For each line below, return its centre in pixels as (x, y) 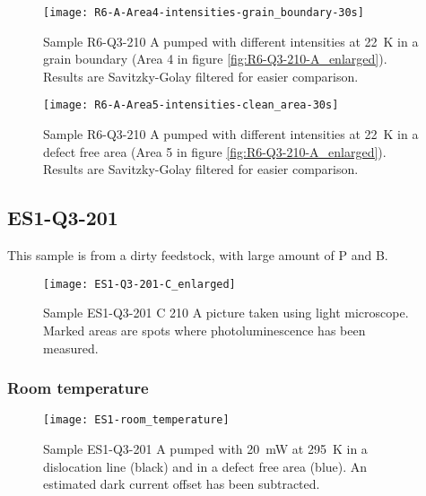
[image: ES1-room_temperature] (136, 420)
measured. (71, 348)
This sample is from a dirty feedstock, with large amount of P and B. (198, 255)
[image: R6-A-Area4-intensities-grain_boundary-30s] (204, 13)
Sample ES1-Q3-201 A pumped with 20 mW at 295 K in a (205, 448)
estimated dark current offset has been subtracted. (182, 484)
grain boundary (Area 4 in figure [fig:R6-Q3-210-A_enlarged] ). (215, 59)
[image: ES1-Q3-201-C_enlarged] (139, 284)
